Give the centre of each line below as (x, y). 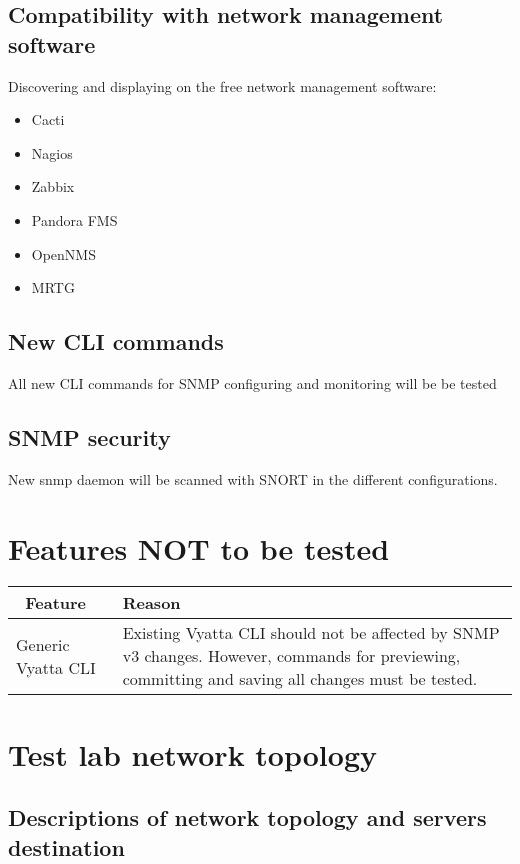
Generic (43, 644)
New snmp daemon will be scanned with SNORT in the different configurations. (253, 478)
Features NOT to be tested (199, 547)
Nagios (52, 152)
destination (66, 846)
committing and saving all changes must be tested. (300, 679)
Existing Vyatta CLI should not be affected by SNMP (311, 633)
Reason (151, 603)
